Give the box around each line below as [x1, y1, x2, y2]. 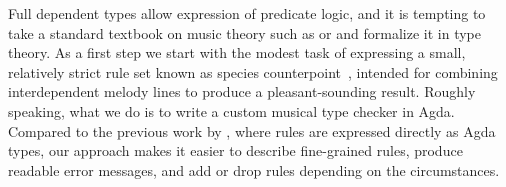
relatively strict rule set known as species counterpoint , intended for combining [8, 61, 498, 82]
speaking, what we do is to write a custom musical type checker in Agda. [8, 100, 455, 121]
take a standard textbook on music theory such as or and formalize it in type [8, 22, 481, 43]
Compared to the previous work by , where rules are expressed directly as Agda [8, 120, 496, 141]
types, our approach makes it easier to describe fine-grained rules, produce [8, 140, 463, 161]
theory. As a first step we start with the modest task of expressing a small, [8, 42, 466, 63]
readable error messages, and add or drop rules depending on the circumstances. [8, 159, 500, 180]
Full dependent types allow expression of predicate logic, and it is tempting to [8, 3, 486, 23]
